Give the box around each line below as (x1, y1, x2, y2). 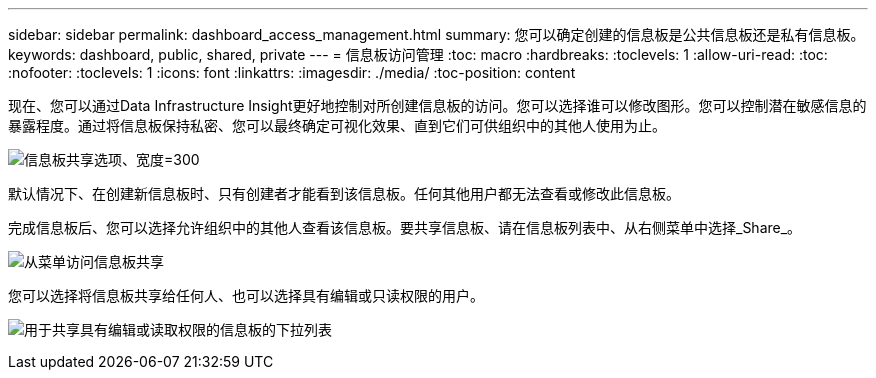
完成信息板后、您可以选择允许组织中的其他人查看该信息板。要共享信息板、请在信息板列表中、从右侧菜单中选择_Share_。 (8, 219, 802, 236)
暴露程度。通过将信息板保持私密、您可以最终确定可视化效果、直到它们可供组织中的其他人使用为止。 (8, 117, 666, 134)
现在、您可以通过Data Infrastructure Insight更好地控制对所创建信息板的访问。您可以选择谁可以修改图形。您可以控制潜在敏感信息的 (8, 97, 867, 114)
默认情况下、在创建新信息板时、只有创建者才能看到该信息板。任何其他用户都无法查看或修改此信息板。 (8, 185, 680, 202)
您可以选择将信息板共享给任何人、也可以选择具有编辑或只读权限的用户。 (8, 287, 484, 304)
